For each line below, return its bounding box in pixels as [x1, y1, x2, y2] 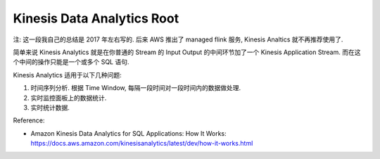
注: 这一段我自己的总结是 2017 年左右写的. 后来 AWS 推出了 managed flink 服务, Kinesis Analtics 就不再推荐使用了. [13, 35, 343, 44]
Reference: [13, 116, 45, 125]
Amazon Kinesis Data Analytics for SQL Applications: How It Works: [30, 129, 227, 137]
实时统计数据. [30, 103, 70, 112]
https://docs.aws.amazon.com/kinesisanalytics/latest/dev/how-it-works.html [30, 139, 253, 148]
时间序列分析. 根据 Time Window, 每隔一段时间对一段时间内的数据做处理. [30, 84, 241, 92]
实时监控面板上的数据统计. [30, 94, 107, 102]
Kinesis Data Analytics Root [13, 11, 179, 26]
